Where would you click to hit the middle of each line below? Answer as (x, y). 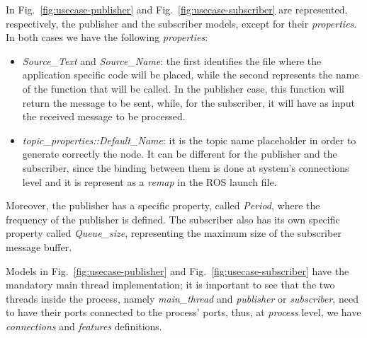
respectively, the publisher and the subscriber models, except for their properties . (181, 23)
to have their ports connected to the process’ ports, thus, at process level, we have (183, 312)
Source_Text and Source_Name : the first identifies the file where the (172, 60)
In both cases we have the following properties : (107, 37)
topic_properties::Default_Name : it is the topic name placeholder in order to (189, 140)
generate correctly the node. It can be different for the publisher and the (180, 154)
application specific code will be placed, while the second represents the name (191, 75)
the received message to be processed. (104, 116)
